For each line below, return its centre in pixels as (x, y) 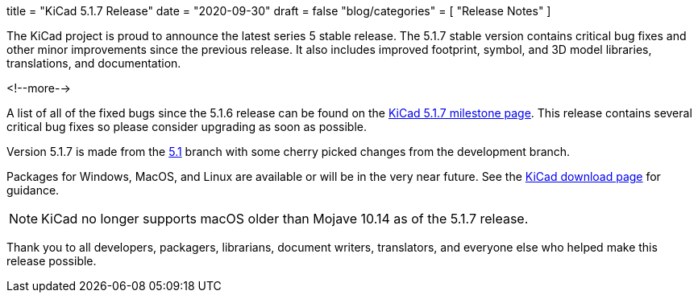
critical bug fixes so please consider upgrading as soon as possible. (187, 127)
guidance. (33, 190)
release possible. (52, 261)
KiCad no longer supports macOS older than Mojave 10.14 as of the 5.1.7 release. (285, 219)
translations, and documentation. (94, 63)
